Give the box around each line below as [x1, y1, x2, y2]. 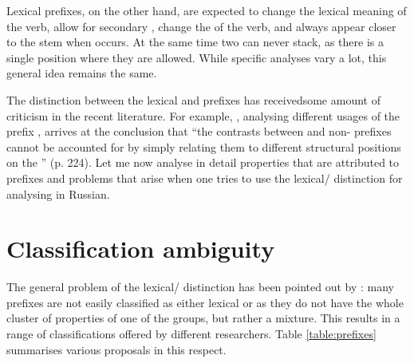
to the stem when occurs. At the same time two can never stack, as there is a [6, 34, 384, 50]
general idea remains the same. [6, 65, 157, 81]
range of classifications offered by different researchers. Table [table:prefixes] [6, 326, 377, 342]
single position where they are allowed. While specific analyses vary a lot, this [6, 49, 387, 65]
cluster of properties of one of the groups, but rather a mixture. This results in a [6, 310, 400, 326]
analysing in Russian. [6, 185, 110, 202]
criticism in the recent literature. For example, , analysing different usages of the [6, 107, 400, 124]
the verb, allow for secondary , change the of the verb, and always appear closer [6, 18, 396, 34]
